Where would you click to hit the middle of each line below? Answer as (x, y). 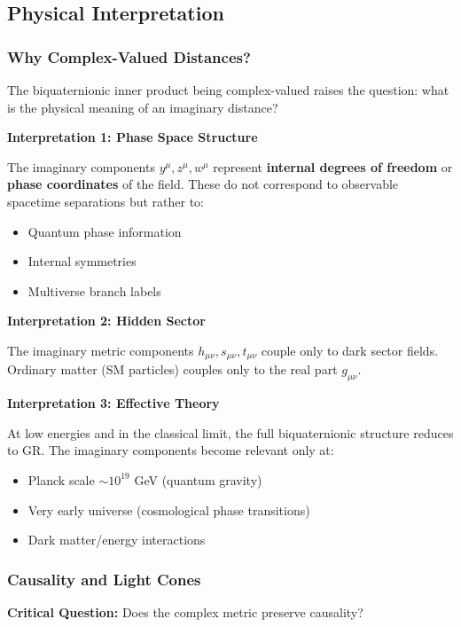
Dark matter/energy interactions (117, 540)
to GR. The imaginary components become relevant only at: (171, 450)
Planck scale (61, 479)
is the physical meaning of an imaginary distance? (143, 107)
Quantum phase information (105, 231)
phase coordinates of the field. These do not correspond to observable (203, 184)
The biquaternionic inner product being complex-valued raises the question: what (228, 90)
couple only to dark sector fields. (350, 350)
